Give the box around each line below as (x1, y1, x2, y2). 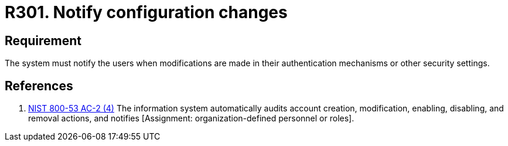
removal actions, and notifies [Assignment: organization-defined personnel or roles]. (28, 113, 354, 124)
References (5, 78, 73, 93)
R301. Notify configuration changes (5, 2, 288, 22)
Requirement (5, 33, 82, 48)
